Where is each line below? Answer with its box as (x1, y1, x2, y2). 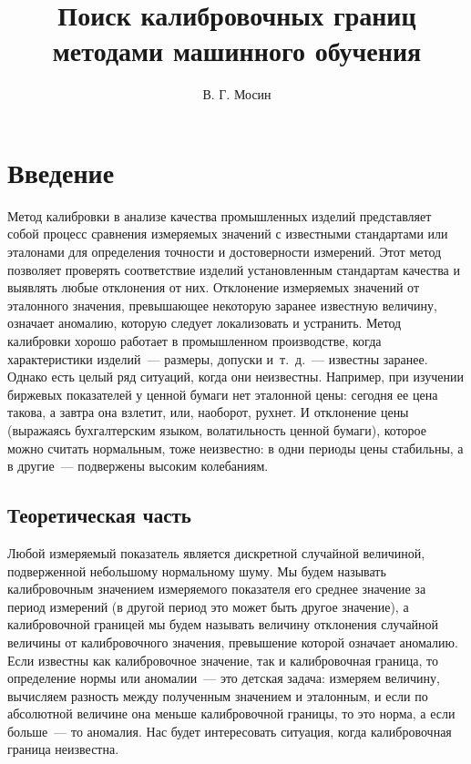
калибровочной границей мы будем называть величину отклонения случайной (7, 615, 439, 634)
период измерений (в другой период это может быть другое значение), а (7, 596, 409, 616)
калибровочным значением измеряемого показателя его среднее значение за (7, 579, 426, 598)
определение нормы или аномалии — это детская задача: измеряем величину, (7, 668, 440, 688)
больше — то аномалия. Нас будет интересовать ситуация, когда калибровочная (7, 721, 452, 740)
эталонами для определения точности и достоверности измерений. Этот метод (7, 242, 442, 261)
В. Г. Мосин (202, 85, 271, 104)
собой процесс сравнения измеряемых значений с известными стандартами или (7, 224, 448, 243)
